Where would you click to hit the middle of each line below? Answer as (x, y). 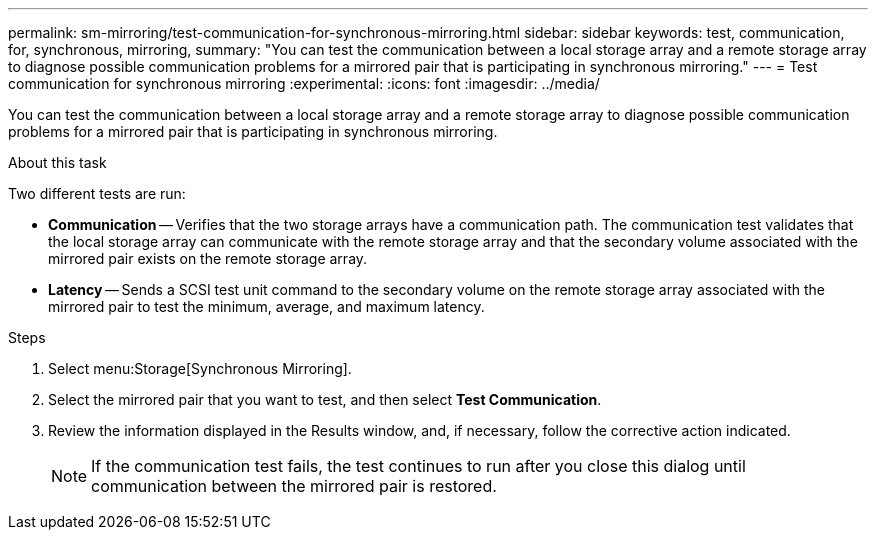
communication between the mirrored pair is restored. (294, 486)
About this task (57, 162)
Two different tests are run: (97, 193)
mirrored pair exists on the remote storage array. (208, 258)
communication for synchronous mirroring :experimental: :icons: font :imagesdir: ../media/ (304, 83)
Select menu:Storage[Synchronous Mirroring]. (200, 368)
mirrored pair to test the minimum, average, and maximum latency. (266, 306)
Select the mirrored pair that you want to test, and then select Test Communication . (325, 399)
